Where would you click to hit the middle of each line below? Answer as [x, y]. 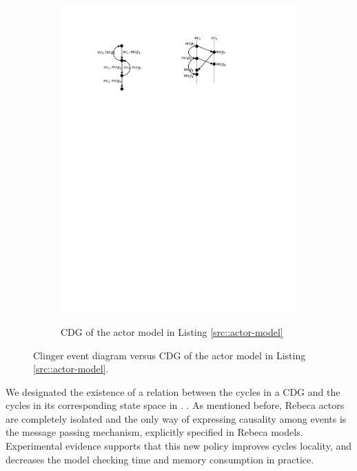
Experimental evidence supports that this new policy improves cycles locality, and [178, 446]
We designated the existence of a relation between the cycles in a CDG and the [173, 391]
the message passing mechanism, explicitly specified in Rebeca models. [154, 432]
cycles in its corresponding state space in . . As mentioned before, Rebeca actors [175, 405]
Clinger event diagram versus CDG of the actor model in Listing [170, 355]
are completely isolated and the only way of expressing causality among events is [176, 418]
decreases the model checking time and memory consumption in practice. [160, 459]
